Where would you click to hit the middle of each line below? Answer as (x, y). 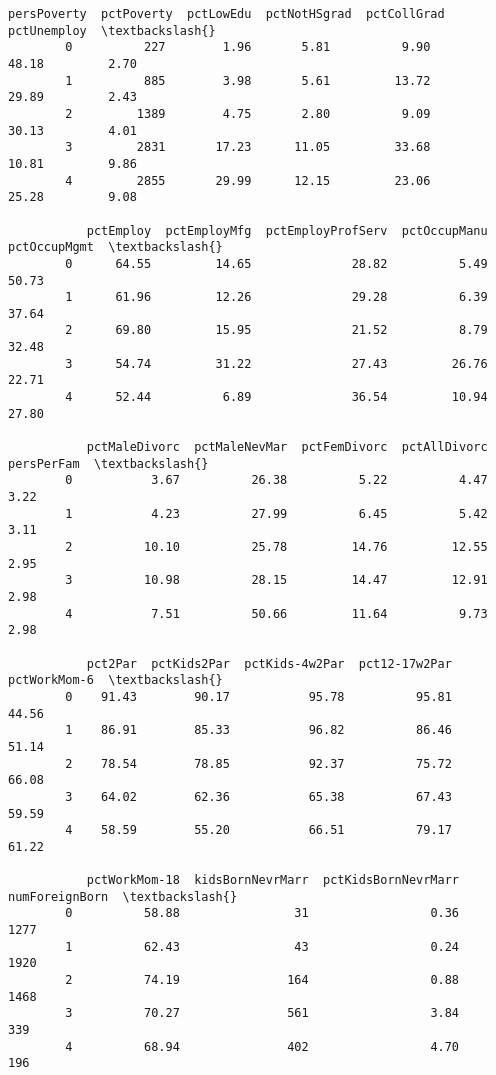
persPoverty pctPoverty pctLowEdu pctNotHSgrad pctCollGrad (226, 14)
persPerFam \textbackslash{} (108, 463)
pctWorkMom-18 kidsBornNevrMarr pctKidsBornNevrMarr (273, 880)
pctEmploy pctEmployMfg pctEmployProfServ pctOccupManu (287, 230)
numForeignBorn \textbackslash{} (123, 896)
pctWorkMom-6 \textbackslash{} (115, 680)
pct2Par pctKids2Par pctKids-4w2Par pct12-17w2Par (269, 663)
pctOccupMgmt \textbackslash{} (115, 247)
